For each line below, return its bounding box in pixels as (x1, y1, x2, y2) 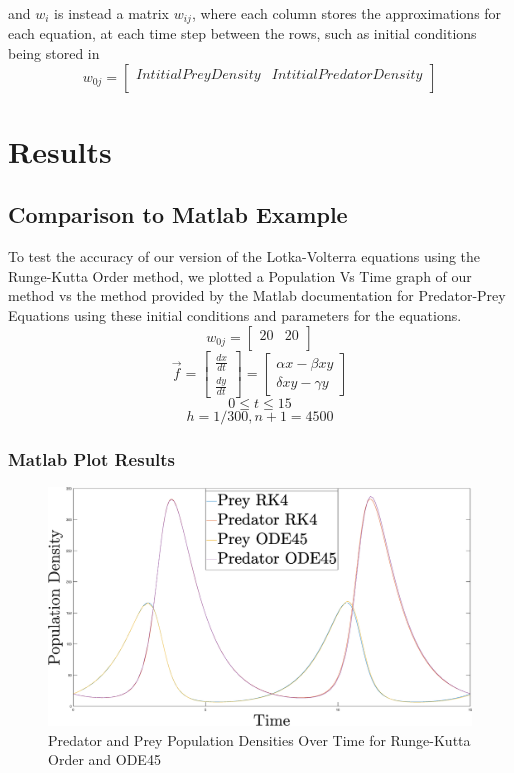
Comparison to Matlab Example (8, 199, 348, 230)
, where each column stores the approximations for (191, 3, 502, 23)
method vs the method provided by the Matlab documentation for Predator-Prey (8, 285, 506, 306)
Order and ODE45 (48, 749, 161, 770)
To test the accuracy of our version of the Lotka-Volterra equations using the (8, 246, 481, 267)
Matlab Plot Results (8, 447, 176, 472)
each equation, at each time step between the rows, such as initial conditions (8, 23, 477, 44)
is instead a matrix (54, 3, 170, 23)
